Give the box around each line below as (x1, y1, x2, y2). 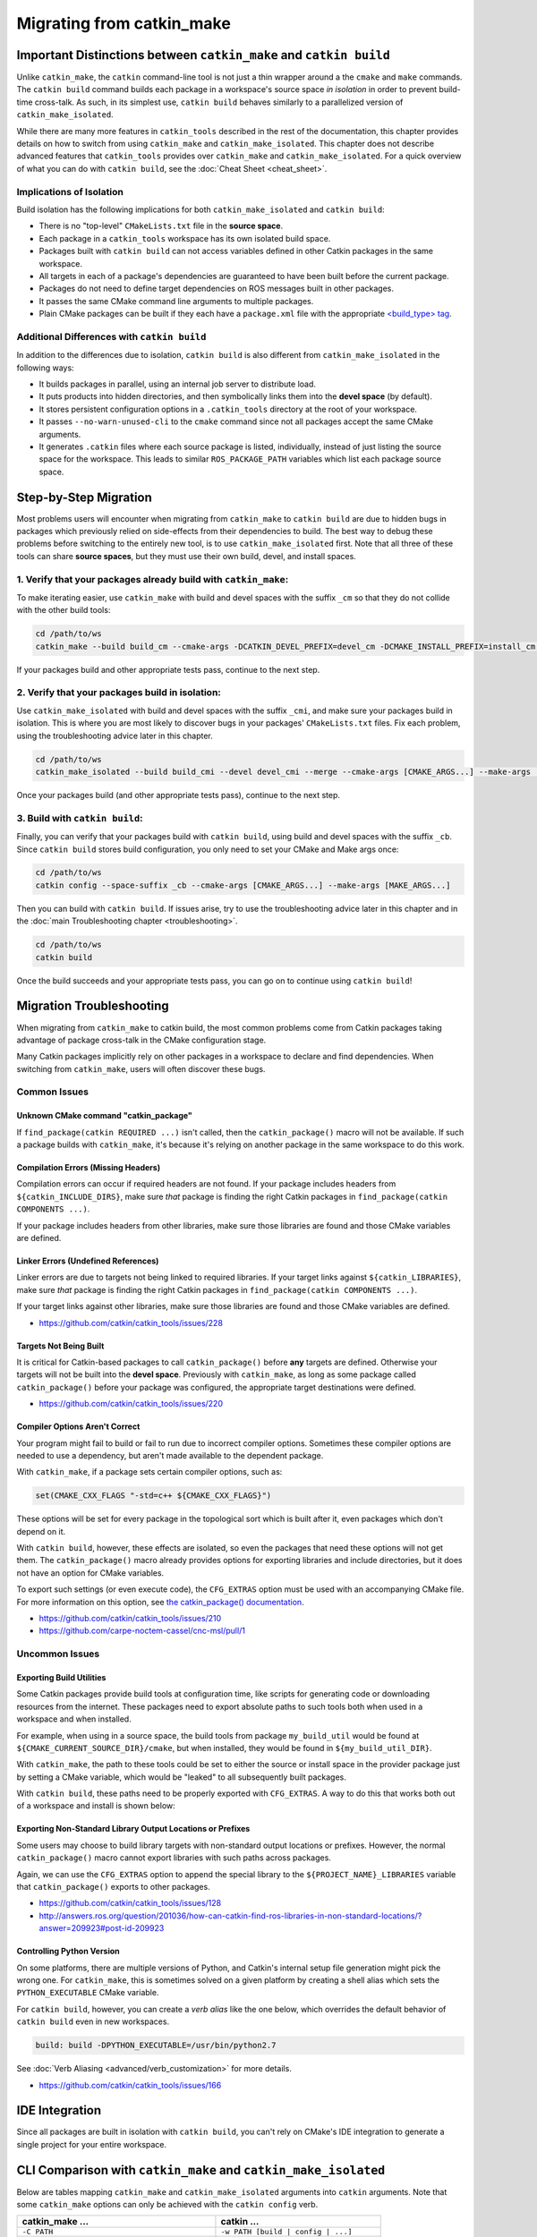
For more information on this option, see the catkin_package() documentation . (16, 1596, 304, 1607)
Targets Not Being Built (16, 1340, 105, 1351)
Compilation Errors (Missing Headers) (16, 1162, 161, 1173)
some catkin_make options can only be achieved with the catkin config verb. (16, 2199, 319, 2210)
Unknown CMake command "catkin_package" (16, 1110, 192, 1121)
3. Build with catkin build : (16, 812, 143, 824)
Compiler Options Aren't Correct (16, 1421, 141, 1432)
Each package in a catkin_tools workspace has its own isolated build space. (38, 233, 331, 243)
